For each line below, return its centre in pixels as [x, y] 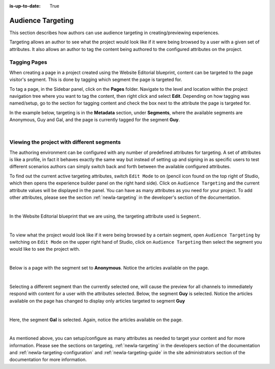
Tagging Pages [28, 62]
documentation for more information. [48, 360]
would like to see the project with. [45, 249]
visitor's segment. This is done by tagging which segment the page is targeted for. [96, 80]
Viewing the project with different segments [65, 142]
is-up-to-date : [25, 6]
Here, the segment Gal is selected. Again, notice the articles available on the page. [96, 320]
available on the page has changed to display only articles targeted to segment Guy [97, 301]
